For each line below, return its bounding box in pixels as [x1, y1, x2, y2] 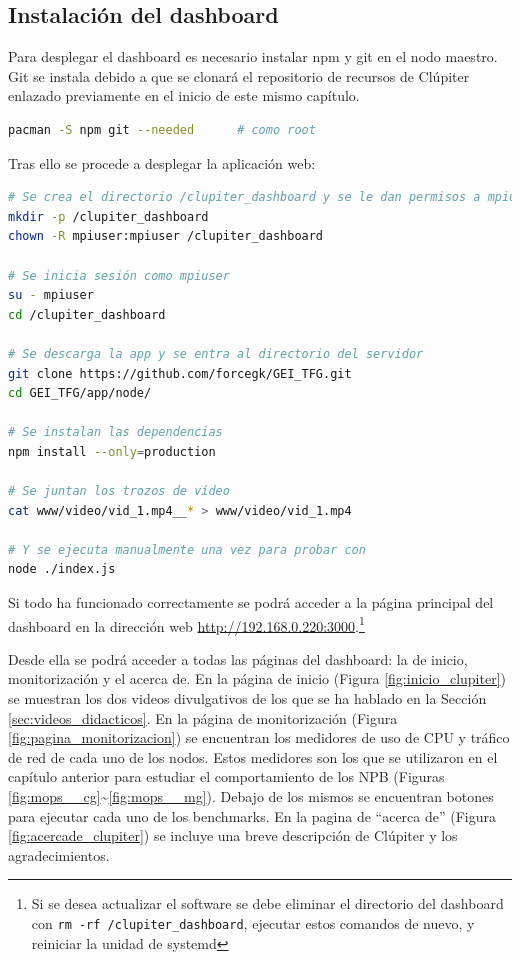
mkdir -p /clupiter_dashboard [8, 209, 209, 224]
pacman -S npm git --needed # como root [8, 122, 316, 137]
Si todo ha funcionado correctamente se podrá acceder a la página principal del [8, 592, 494, 613]
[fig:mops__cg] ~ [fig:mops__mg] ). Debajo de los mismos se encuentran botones [8, 786, 494, 807]
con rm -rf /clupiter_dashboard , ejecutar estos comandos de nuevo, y [31, 913, 475, 934]
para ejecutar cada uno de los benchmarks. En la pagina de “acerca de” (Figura [8, 805, 497, 826]
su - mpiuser [8, 288, 94, 303]
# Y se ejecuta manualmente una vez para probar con [8, 542, 366, 557]
